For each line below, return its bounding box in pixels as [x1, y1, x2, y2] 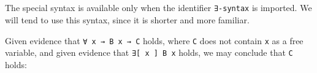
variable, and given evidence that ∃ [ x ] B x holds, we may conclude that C [5, 46, 293, 59]
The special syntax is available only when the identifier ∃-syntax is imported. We [5, 1, 312, 14]
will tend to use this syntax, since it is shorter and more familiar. [5, 13, 250, 26]
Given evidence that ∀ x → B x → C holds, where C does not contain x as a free [5, 34, 304, 47]
